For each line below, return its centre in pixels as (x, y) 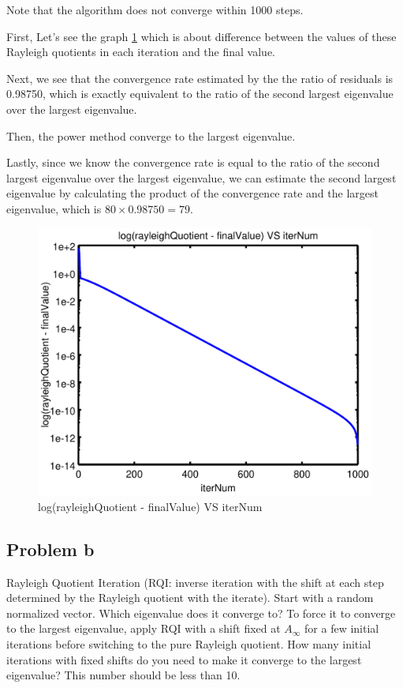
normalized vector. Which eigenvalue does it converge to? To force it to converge (201, 613)
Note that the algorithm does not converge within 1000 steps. (155, 9)
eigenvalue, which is (54, 208)
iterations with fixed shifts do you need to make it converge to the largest (184, 659)
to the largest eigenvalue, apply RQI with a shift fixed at (144, 628)
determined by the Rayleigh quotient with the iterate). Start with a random (190, 598)
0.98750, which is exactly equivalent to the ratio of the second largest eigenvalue (200, 94)
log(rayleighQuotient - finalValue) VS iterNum (150, 506)
